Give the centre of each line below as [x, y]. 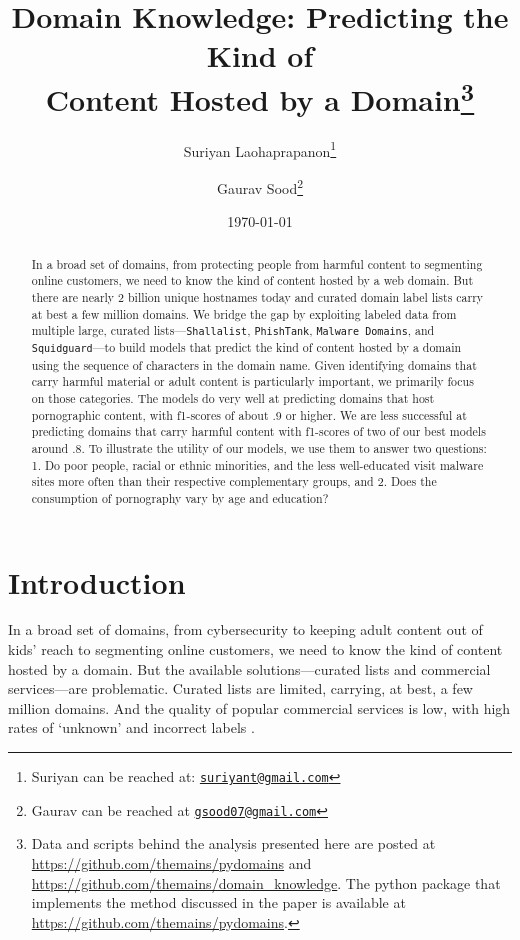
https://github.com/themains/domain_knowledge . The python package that [266, 882]
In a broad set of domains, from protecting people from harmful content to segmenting [257, 263]
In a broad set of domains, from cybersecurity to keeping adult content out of [245, 629]
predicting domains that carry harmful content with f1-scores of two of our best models [258, 431]
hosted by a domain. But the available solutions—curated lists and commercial [249, 668]
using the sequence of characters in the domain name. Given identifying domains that [254, 364]
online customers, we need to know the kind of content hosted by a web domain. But [252, 280]
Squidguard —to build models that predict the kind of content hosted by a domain [246, 347]
